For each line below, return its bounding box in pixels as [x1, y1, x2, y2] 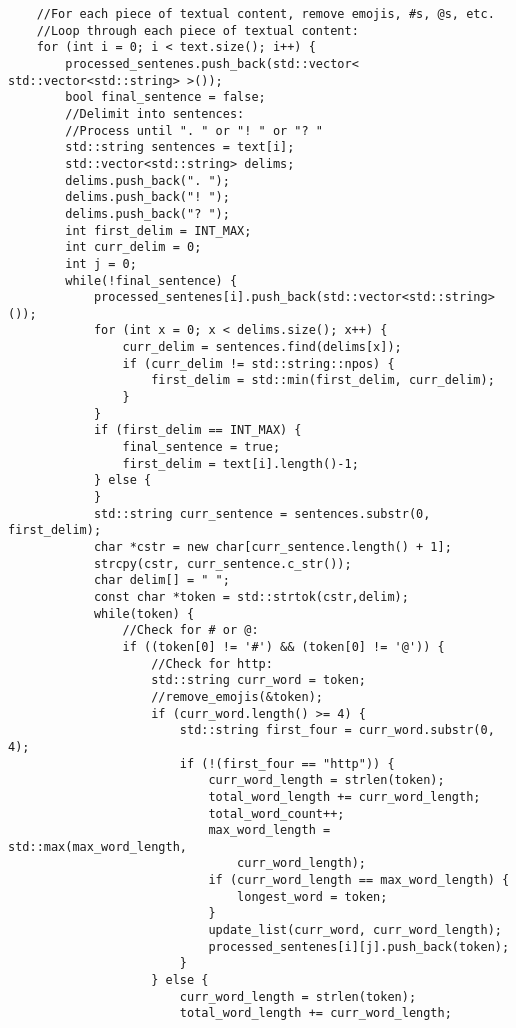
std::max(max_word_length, [8, 839, 187, 854]
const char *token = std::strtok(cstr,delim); [93, 589, 409, 604]
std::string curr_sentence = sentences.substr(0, [93, 506, 431, 521]
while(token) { [93, 606, 195, 621]
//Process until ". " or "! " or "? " [65, 123, 323, 138]
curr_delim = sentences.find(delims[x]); [122, 340, 402, 355]
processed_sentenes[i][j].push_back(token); [208, 939, 510, 954]
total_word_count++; [208, 806, 345, 821]
